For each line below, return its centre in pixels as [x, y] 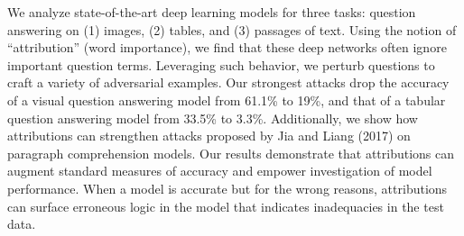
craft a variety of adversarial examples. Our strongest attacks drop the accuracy [228, 82]
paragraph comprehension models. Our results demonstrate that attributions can [231, 153]
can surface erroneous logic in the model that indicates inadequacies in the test [226, 206]
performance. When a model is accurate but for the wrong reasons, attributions [227, 188]
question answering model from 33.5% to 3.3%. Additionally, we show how [213, 118]
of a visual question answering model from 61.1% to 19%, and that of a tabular [227, 100]
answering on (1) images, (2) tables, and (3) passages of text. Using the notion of [232, 29]
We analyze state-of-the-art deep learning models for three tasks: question [212, 12]
